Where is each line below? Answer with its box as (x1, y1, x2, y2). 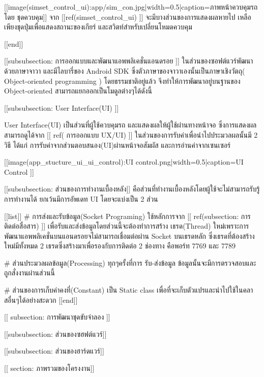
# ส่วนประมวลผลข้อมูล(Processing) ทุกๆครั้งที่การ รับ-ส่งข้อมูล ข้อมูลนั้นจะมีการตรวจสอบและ (4, 257, 256, 268)
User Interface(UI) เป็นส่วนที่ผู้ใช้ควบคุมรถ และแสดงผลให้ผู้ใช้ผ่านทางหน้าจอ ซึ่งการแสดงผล (4, 119, 257, 130)
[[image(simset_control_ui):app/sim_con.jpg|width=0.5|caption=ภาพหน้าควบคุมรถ (4, 2, 258, 12)
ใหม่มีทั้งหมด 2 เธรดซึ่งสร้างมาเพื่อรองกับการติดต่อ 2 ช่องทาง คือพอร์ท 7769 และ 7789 (4, 240, 236, 251)
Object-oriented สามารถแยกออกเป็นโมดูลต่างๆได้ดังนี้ (4, 85, 152, 96)
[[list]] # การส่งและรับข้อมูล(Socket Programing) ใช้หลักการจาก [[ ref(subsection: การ (4, 210, 251, 221)
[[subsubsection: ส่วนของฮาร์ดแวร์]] (4, 345, 104, 356)
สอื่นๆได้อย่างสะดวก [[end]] (4, 294, 78, 305)
